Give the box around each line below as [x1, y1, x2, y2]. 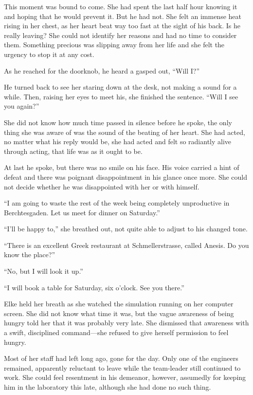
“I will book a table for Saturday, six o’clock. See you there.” [4, 282, 184, 292]
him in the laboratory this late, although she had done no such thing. [4, 382, 211, 392]
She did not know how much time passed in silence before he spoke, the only [4, 117, 232, 127]
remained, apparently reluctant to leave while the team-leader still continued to [4, 362, 241, 373]
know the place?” [4, 249, 55, 260]
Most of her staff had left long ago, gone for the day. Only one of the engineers [4, 353, 238, 363]
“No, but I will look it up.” [4, 266, 83, 276]
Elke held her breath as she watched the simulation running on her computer [4, 299, 234, 309]
